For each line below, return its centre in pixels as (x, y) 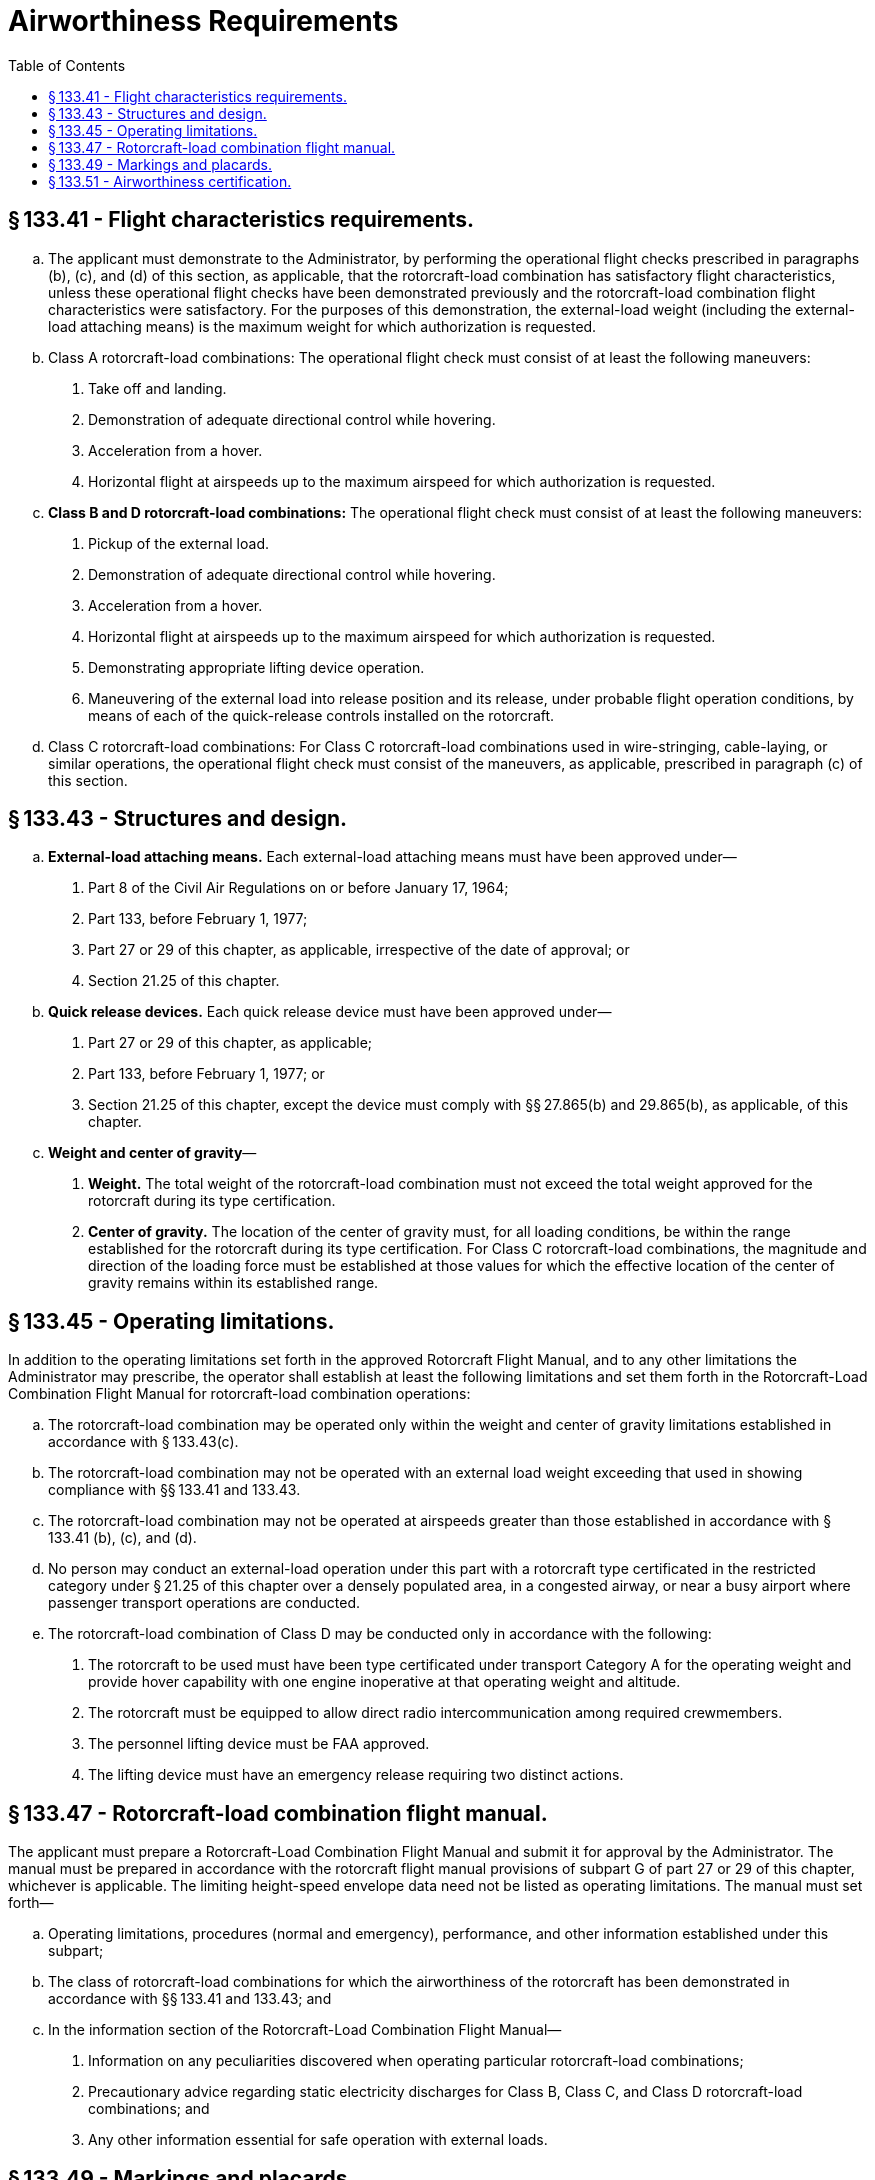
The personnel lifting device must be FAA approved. (259, 1744)
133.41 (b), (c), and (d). (122, 1538)
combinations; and (149, 2109)
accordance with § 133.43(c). (143, 1442)
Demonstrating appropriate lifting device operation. (256, 667)
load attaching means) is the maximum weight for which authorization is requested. (322, 326)
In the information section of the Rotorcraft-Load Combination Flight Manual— (305, 2030)
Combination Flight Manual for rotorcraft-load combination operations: (239, 1394)
